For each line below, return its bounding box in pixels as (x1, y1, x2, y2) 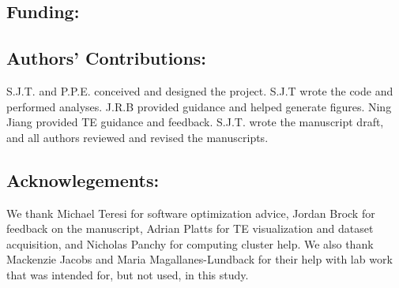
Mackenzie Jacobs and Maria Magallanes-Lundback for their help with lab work (6, 251, 393, 267)
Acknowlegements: (6, 167, 160, 192)
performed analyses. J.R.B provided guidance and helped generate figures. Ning (6, 98, 392, 114)
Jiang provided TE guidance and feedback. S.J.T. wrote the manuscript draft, (6, 114, 384, 130)
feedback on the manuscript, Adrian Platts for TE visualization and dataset (6, 220, 374, 237)
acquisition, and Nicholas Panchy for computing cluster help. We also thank (6, 235, 374, 252)
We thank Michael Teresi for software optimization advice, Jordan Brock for (6, 204, 375, 221)
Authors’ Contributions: (6, 46, 207, 70)
